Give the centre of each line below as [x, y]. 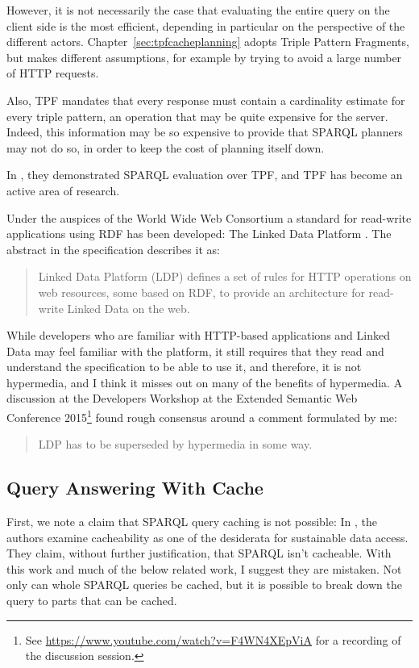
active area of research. [63, 190]
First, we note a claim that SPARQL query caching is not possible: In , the [192, 522]
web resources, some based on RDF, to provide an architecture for [201, 292]
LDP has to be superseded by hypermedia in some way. [175, 444]
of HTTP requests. [53, 73]
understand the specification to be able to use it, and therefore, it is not [184, 367]
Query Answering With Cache [135, 488]
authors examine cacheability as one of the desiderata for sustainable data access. [207, 537]
